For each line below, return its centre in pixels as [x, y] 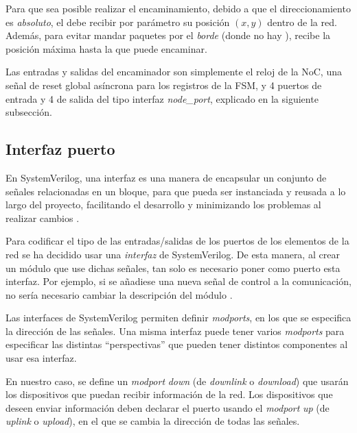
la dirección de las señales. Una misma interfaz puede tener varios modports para [175, 331]
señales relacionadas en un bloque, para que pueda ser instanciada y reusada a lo [176, 191]
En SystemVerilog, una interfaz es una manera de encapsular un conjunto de [166, 177]
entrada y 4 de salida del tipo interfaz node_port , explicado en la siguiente [162, 98]
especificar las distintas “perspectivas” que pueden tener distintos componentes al [177, 344]
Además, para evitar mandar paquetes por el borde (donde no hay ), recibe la [168, 35]
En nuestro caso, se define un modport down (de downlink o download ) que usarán [177, 381]
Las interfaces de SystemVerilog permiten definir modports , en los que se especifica [178, 318]
